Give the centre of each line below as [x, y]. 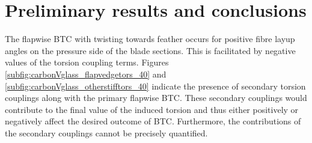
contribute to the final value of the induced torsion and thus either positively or [152, 109]
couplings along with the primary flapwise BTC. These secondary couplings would [156, 98]
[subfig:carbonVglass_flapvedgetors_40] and [86, 74]
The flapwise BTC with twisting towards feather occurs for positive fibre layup [150, 39]
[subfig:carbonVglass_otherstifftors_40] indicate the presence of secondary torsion [155, 86]
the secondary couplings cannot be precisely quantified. [106, 132]
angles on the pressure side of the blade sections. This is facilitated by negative [150, 50]
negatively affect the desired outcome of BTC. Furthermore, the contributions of [153, 121]
